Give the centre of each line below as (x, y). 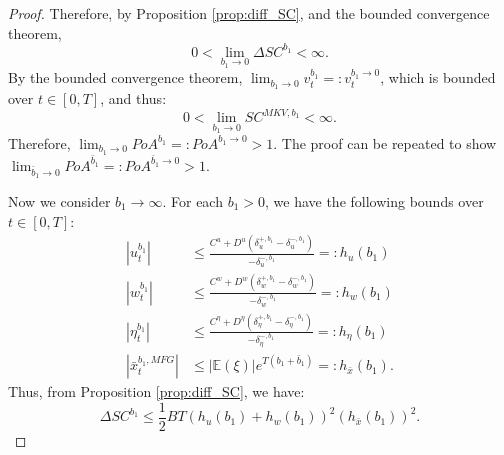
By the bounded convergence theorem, (125, 77)
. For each (192, 200)
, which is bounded (438, 77)
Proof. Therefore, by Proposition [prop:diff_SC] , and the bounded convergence (249, 13)
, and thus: (133, 98)
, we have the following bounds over (374, 200)
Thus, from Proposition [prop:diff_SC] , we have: (156, 391)
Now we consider (59, 200)
